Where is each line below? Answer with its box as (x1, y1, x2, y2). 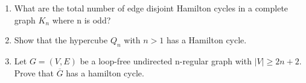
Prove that (14, 66, 54, 79)
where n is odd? (52, 13, 111, 26)
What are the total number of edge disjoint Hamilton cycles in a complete (14, 2, 288, 14)
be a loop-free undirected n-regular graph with (80, 54, 252, 67)
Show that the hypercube (14, 34, 108, 46)
